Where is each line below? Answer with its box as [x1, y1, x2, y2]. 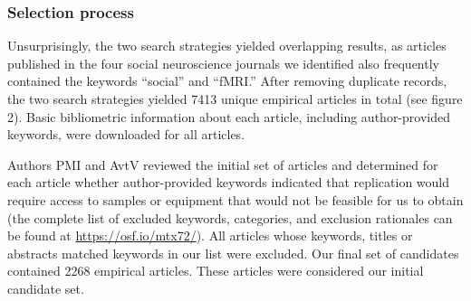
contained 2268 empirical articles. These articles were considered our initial [7, 261, 424, 280]
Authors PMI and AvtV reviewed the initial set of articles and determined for [7, 155, 438, 174]
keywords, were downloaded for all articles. [7, 125, 245, 144]
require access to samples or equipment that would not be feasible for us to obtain [7, 190, 464, 209]
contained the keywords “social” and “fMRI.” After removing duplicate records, [7, 71, 447, 90]
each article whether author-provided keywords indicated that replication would [7, 173, 450, 192]
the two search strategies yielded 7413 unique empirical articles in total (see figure [7, 89, 463, 108]
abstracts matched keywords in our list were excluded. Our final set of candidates [7, 243, 459, 262]
